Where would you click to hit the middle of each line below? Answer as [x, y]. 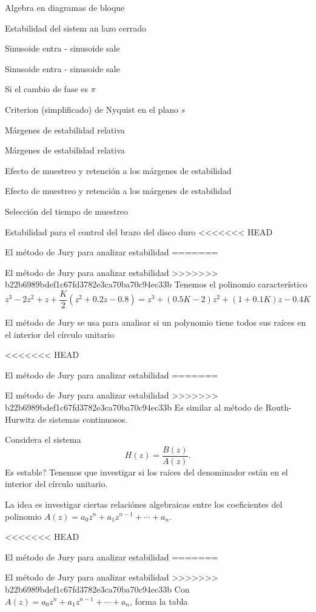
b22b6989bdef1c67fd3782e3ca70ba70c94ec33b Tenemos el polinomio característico [156, 284]
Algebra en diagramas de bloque [65, 7]
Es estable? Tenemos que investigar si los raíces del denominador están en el [146, 472]
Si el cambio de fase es [47, 89]
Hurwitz [20, 419]
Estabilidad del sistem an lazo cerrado [76, 28]
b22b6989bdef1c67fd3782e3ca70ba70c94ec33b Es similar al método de [134, 407]
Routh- [278, 407]
